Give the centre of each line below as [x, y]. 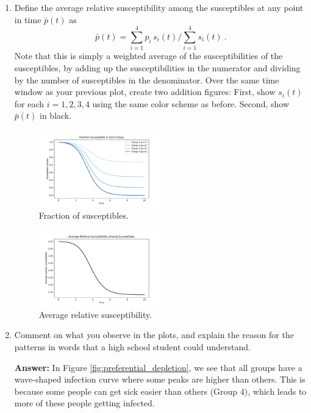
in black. [56, 115]
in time [28, 19]
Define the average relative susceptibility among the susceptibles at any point [159, 7]
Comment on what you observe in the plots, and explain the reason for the [154, 335]
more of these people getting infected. [84, 403]
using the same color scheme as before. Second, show [191, 103]
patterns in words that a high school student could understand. [132, 346]
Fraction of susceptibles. [84, 215]
